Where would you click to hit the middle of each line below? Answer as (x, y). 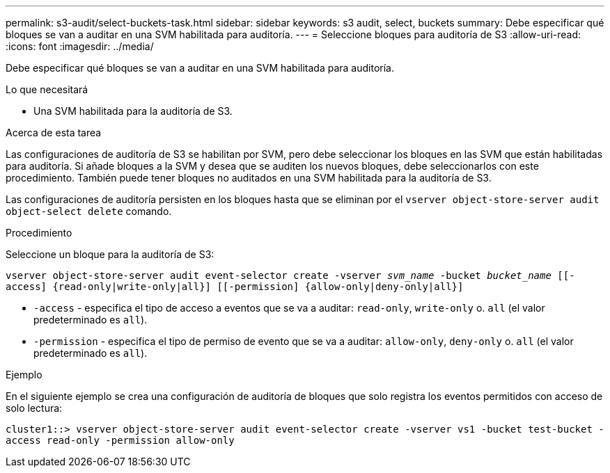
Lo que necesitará (47, 89)
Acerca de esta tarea (54, 133)
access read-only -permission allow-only (120, 440)
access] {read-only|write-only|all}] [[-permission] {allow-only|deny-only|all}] (235, 287)
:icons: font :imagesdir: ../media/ (80, 46)
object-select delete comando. (89, 211)
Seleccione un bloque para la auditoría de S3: (110, 254)
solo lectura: (34, 408)
